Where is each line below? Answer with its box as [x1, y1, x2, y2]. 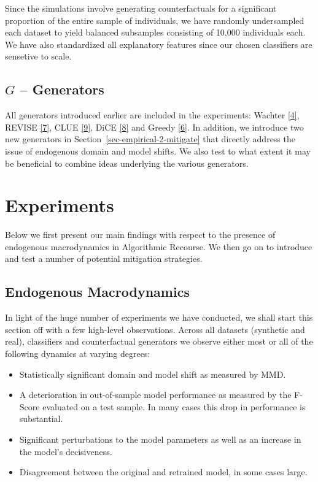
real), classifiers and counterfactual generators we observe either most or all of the [5, 335, 313, 348]
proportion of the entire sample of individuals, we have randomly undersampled [5, 13, 304, 26]
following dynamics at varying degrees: [5, 347, 150, 360]
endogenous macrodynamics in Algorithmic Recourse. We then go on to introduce [5, 240, 312, 253]
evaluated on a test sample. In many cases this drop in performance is [42, 400, 306, 413]
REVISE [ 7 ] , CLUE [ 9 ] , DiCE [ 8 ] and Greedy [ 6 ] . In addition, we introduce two [5, 120, 304, 133]
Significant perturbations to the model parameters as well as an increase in [19, 433, 301, 445]
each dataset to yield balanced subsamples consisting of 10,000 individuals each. [5, 26, 306, 39]
